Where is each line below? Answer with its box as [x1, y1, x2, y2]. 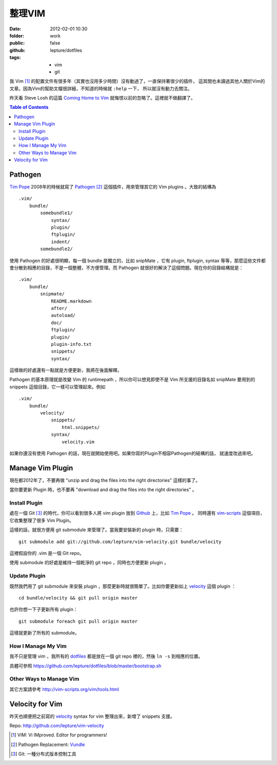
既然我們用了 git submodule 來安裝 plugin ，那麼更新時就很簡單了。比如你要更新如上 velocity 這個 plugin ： [9, 583, 236, 589]
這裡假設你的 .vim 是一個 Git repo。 [9, 550, 84, 556]
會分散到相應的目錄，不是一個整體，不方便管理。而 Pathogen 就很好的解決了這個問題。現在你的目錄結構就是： [9, 265, 244, 271]
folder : [9, 32, 25, 39]
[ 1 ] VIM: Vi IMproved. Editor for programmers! [11, 732, 107, 738]
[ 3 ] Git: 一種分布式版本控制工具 [11, 751, 76, 757]
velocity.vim [62, 439, 95, 444]
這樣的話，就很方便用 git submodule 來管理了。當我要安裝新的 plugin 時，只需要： [9, 527, 184, 533]
